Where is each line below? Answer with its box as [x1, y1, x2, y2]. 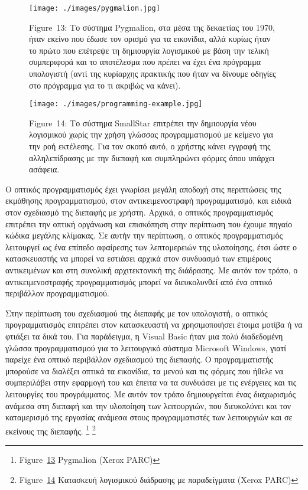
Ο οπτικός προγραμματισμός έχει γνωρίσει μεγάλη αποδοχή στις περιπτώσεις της [5, 182, 281, 195]
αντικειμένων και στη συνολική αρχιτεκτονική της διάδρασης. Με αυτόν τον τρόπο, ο [5, 264, 298, 276]
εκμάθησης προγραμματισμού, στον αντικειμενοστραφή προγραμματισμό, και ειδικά [5, 194, 291, 207]
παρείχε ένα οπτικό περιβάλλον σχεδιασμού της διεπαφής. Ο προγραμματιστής [5, 353, 273, 365]
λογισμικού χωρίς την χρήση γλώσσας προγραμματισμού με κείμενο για [29, 128, 274, 141]
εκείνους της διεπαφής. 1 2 [5, 423, 96, 437]
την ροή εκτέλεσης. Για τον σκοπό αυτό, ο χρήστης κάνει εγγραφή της [29, 140, 271, 152]
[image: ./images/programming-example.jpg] [29, 100, 203, 109]
